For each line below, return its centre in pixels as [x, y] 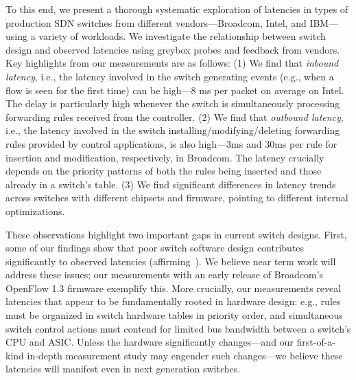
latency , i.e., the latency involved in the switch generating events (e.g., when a [170, 76]
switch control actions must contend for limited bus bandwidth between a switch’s [178, 328]
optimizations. [35, 211]
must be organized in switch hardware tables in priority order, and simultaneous [174, 315]
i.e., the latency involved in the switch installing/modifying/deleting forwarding [173, 130]
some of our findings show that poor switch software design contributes [155, 248]
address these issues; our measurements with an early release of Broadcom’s [165, 275]
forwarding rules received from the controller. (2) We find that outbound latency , [175, 116]
